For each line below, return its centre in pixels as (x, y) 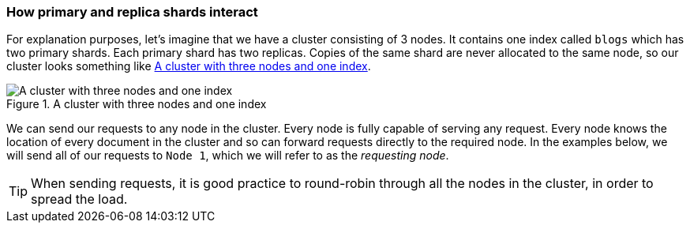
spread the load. (79, 199)
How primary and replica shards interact (132, 12)
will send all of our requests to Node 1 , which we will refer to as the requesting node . (228, 156)
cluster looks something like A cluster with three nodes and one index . (189, 66)
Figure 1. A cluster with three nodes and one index (137, 104)
